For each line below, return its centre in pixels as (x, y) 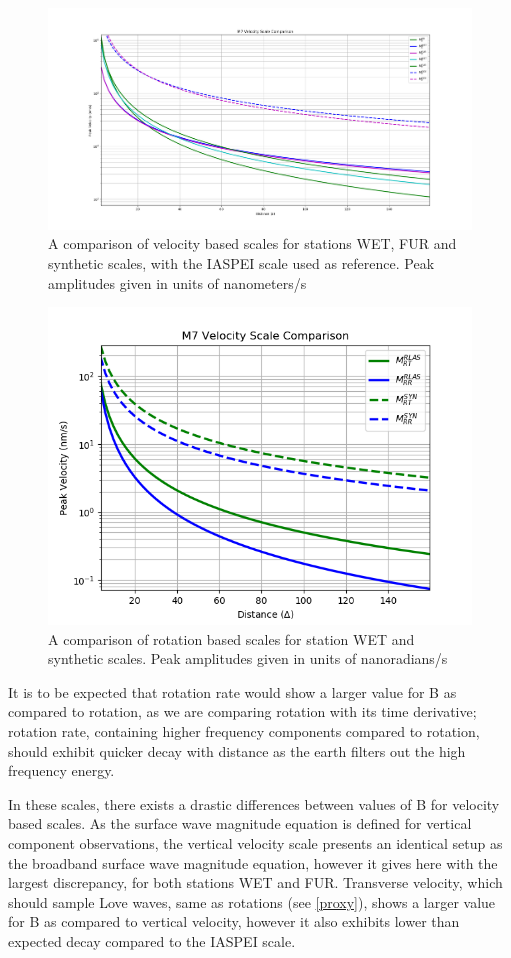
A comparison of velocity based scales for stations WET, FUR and (252, 243)
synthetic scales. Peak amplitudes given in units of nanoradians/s (248, 658)
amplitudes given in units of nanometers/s (177, 282)
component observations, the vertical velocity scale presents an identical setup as (255, 843)
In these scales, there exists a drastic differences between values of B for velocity (254, 803)
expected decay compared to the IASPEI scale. (152, 941)
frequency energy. (61, 770)
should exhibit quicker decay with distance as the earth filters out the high (237, 750)
